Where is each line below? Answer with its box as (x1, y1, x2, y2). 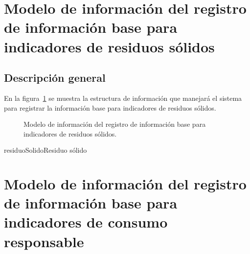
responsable (4, 231, 84, 251)
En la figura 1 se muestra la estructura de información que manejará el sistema (4, 92, 242, 103)
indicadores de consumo (4, 212, 168, 232)
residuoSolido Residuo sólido (4, 145, 87, 155)
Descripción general (4, 70, 106, 85)
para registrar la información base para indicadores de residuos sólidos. (4, 102, 216, 113)
